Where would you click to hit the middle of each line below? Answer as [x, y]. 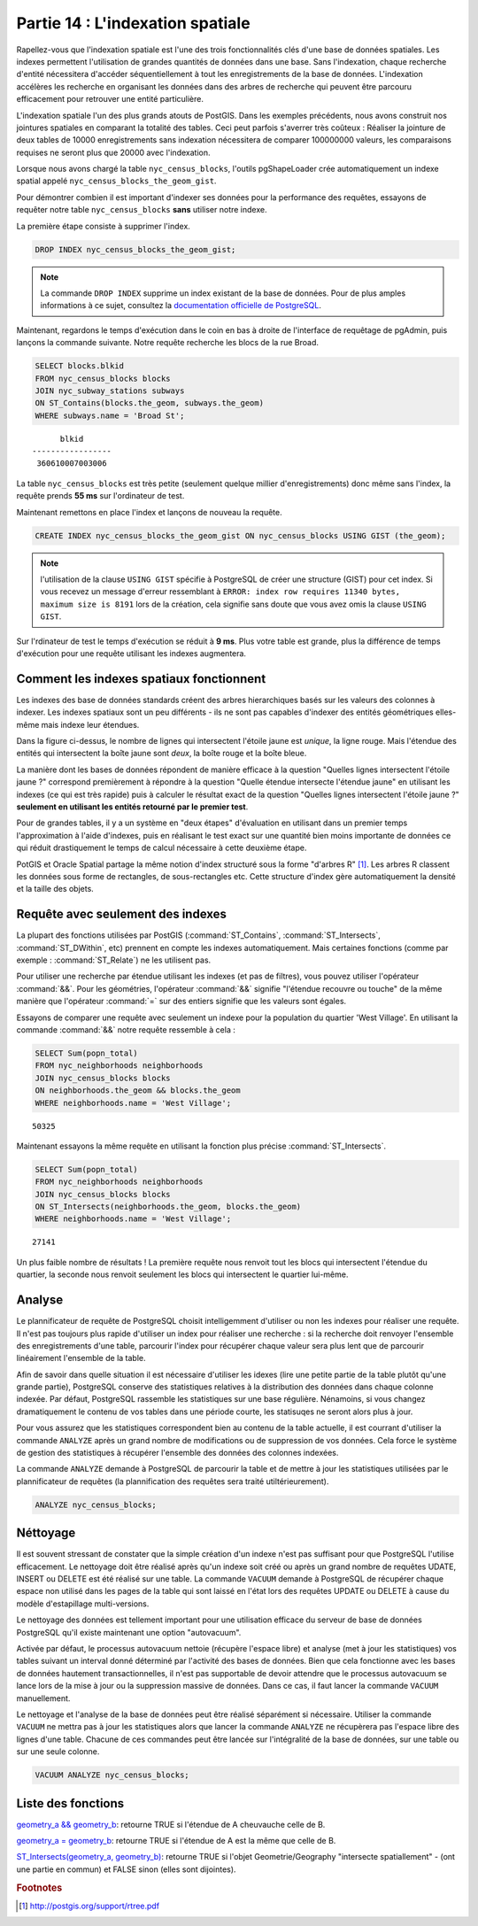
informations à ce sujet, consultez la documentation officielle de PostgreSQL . [181, 306]
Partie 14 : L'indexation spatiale [134, 23]
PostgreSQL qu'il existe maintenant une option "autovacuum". [129, 1632]
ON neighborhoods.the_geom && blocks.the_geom [138, 1091]
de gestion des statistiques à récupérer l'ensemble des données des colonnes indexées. [177, 1453]
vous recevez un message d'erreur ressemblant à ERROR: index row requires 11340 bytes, [220, 592]
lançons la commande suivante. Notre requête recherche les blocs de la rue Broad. [167, 343]
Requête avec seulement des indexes [122, 914]
